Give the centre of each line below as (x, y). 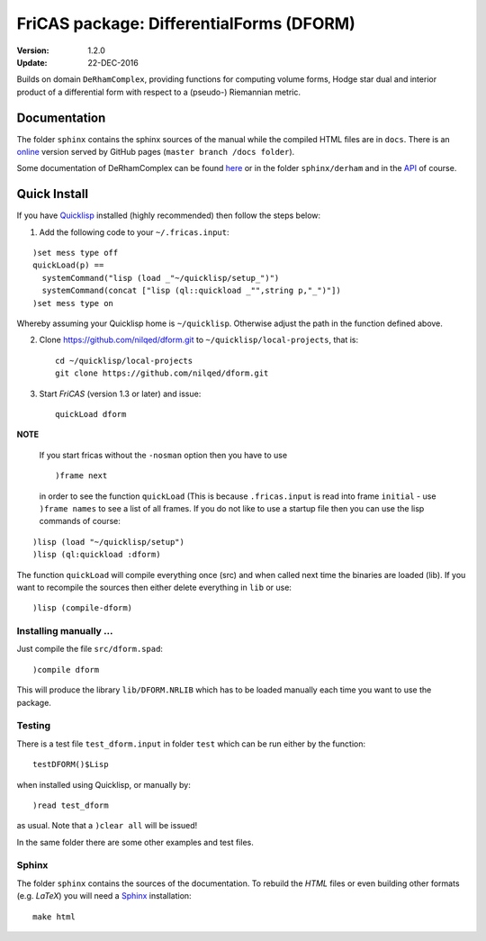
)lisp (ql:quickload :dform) (97, 555)
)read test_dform (71, 805)
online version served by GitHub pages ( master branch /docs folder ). (156, 152)
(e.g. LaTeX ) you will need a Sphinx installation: (104, 896)
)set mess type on (73, 303)
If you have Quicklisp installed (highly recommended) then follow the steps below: (169, 215)
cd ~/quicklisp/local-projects (124, 361)
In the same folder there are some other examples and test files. (135, 842)
